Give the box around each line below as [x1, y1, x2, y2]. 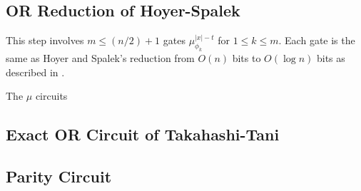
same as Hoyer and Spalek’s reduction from [6, 50, 195, 65]
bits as [316, 50, 345, 65]
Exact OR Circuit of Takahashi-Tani [6, 123, 280, 145]
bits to [232, 50, 261, 65]
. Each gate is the [278, 33, 355, 48]
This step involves [6, 33, 84, 48]
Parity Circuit [6, 165, 112, 187]
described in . [6, 64, 65, 79]
